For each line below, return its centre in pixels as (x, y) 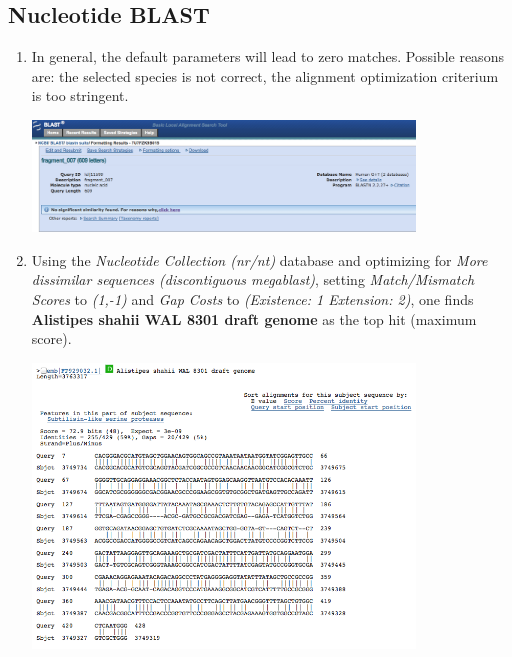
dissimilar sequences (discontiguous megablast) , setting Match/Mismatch (253, 279)
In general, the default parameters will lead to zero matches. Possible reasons (267, 56)
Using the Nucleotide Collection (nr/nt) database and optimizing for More (259, 259)
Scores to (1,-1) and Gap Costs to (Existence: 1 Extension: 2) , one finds (252, 298)
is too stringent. (80, 95)
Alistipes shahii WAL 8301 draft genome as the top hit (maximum (254, 318)
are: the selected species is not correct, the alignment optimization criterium (265, 75)
